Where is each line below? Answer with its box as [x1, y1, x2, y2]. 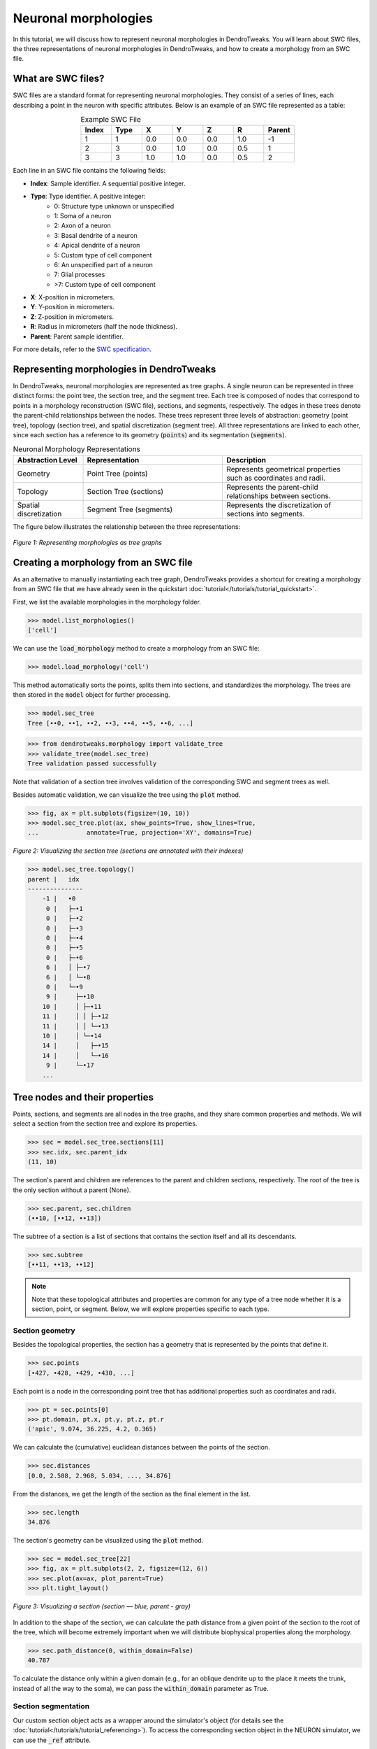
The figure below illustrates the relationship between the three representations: [13, 522, 241, 531]
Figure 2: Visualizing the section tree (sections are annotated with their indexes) [13, 847, 244, 855]
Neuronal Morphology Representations [13, 444, 141, 454]
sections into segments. [226, 509, 305, 518]
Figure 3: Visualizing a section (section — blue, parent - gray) [13, 1602, 191, 1610]
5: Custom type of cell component [54, 250, 152, 259]
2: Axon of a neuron [54, 221, 111, 230]
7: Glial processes [54, 270, 105, 279]
